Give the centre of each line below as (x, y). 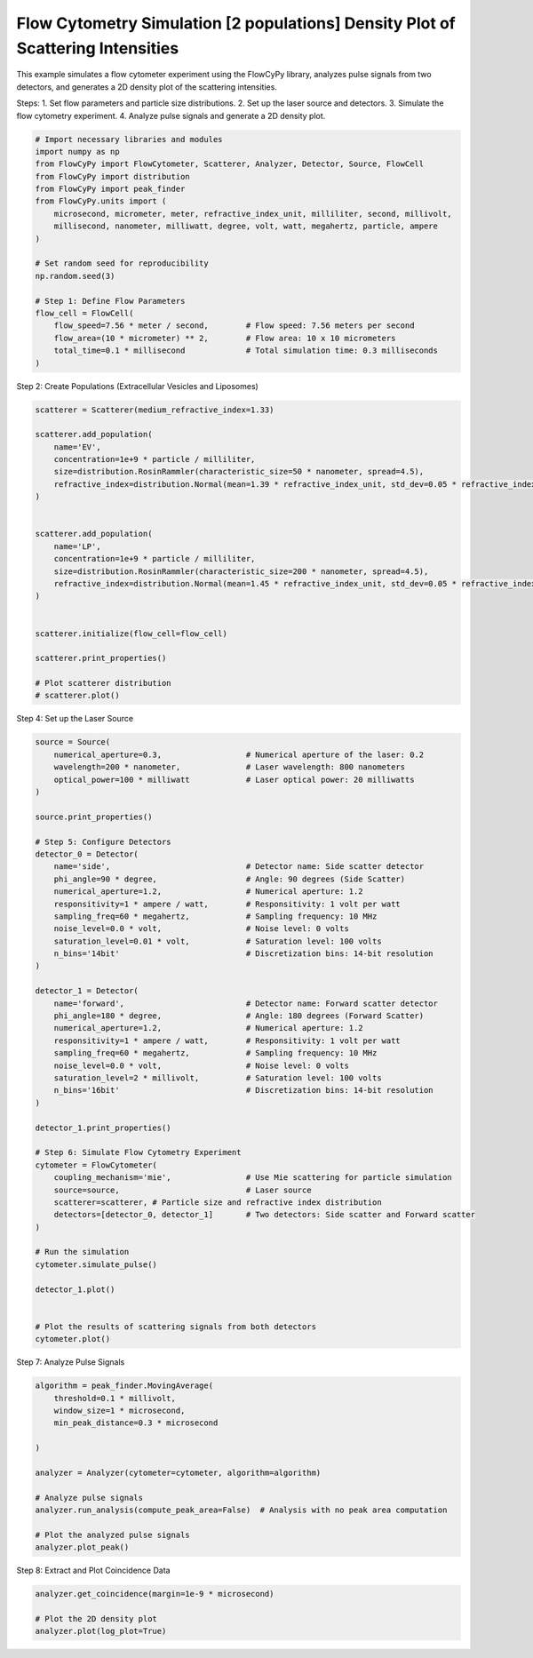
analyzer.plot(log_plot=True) (101, 1631)
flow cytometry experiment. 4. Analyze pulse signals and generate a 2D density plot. (171, 116)
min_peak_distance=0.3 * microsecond (136, 1423)
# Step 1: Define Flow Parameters (110, 301)
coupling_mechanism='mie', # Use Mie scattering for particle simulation (253, 1178)
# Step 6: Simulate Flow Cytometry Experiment (138, 1152)
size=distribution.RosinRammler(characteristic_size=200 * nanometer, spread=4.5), (241, 571)
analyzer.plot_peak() (82, 1547)
